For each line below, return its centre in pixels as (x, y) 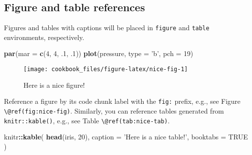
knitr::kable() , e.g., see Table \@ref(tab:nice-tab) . (87, 120)
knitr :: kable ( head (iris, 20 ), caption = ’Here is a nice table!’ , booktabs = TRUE (126, 137)
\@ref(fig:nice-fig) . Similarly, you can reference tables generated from (114, 110)
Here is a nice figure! (54, 85)
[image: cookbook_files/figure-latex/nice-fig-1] (106, 69)
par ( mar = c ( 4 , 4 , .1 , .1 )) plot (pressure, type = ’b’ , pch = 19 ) (99, 53)
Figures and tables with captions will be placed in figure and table (107, 28)
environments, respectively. (44, 37)
